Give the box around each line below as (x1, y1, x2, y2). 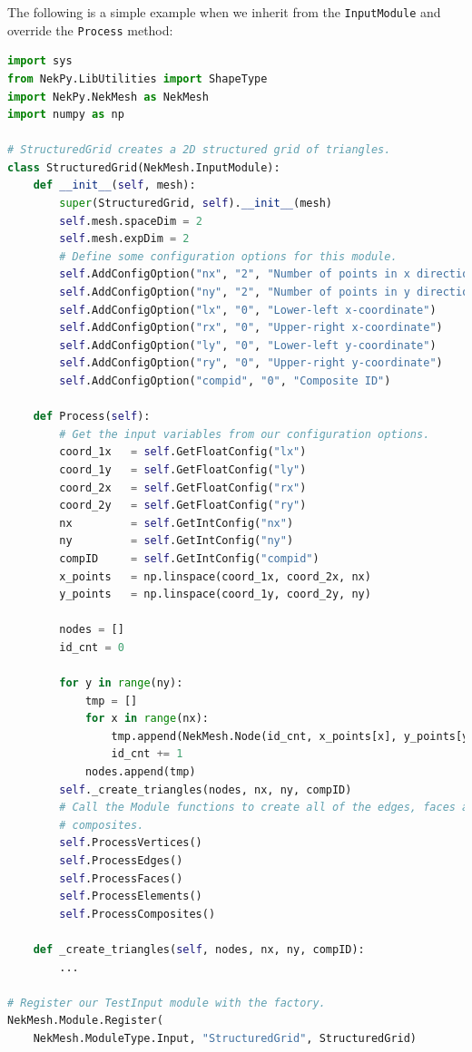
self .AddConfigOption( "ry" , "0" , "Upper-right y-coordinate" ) (59, 356, 443, 370)
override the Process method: (7, 20, 173, 39)
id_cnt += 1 (111, 747, 183, 761)
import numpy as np (7, 108, 124, 122)
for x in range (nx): (84, 712, 209, 726)
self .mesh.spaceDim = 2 (59, 214, 202, 228)
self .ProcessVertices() (59, 836, 202, 850)
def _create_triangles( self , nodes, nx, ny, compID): (33, 943, 365, 956)
